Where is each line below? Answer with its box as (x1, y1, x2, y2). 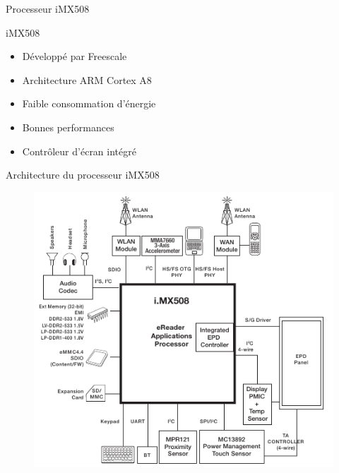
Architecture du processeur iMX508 (6, 167, 160, 182)
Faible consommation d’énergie (22, 96, 156, 111)
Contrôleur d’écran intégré (22, 143, 136, 158)
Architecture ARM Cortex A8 (22, 72, 152, 87)
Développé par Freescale (22, 49, 127, 64)
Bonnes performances (22, 119, 114, 134)
